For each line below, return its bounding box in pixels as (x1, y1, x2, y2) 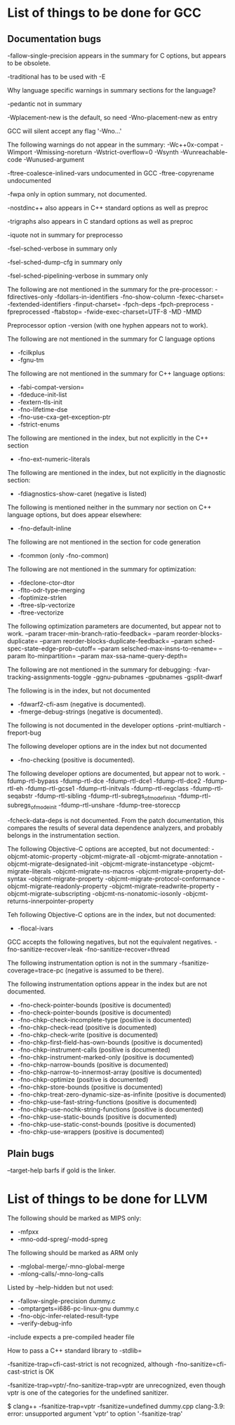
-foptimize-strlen (17, 594, 67, 601)
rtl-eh (7, 784, 24, 792)
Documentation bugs (7, 33, 102, 45)
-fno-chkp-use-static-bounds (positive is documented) (17, 1112, 177, 1120)
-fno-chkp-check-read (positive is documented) (17, 1023, 157, 1031)
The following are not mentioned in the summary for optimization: (7, 565, 196, 573)
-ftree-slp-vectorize (17, 601, 76, 609)
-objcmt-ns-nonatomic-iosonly (92, 889, 182, 897)
